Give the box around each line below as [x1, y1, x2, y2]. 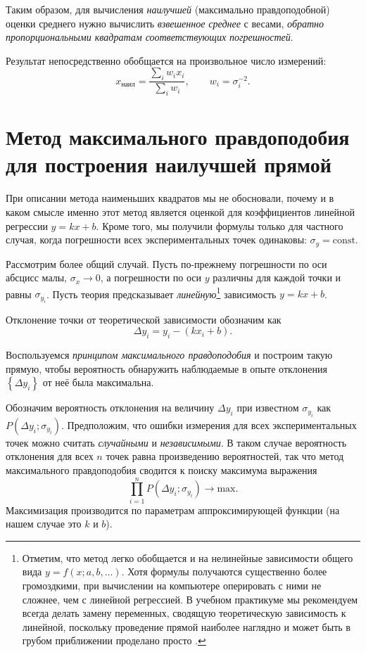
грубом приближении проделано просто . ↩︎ [22, 633, 206, 648]
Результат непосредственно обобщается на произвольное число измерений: [6, 53, 327, 68]
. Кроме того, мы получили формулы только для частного [96, 218, 343, 233]
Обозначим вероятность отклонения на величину [6, 400, 215, 415]
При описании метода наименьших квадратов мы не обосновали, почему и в [6, 191, 334, 205]
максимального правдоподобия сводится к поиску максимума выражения [6, 462, 317, 477]
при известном [236, 400, 299, 415]
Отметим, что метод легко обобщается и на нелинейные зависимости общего [22, 550, 353, 565]
